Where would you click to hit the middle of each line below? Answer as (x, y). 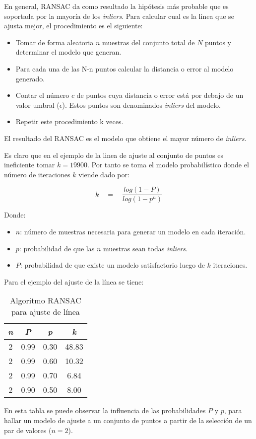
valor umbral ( (37, 105)
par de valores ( (28, 430)
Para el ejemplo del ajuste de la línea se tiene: (74, 281)
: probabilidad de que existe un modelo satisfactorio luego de (112, 265)
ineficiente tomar (30, 165)
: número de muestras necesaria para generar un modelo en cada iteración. (133, 231)
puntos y (218, 42)
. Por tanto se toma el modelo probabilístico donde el (168, 165)
